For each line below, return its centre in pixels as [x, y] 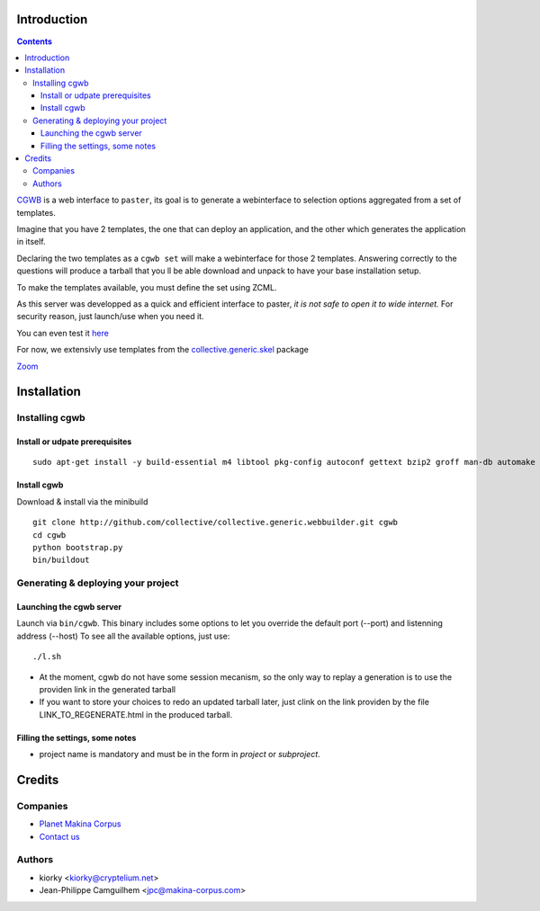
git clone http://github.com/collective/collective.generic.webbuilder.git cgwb [216, 522]
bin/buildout [61, 560]
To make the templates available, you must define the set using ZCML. [147, 287]
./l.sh [47, 657]
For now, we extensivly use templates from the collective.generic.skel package [163, 350]
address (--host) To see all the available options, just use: [123, 636]
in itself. [31, 242]
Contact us [59, 836]
